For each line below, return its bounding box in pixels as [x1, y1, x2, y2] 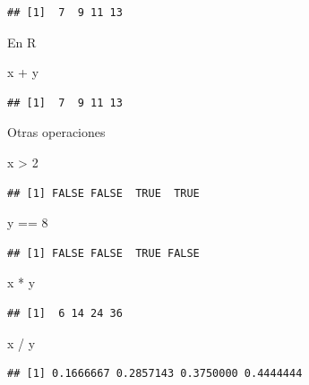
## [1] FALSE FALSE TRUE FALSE [7, 246, 200, 260]
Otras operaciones [7, 123, 106, 141]
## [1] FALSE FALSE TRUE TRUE [7, 186, 200, 200]
